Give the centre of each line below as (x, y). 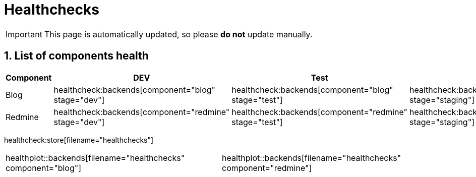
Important (24, 34)
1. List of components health (76, 56)
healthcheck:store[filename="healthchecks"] (79, 140)
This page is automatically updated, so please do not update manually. (178, 34)
